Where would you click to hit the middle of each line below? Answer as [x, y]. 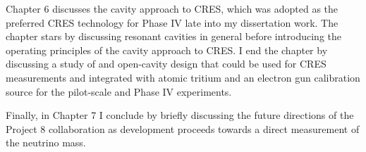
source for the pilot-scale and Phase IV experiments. [119, 91]
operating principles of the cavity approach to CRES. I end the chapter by [167, 50]
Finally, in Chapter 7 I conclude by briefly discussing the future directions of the [180, 115]
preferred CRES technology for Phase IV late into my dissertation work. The [172, 22]
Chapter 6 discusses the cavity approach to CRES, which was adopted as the [172, 8]
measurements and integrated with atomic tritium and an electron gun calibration [183, 77]
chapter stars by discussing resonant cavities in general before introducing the [173, 36]
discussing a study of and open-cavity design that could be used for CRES [166, 64]
